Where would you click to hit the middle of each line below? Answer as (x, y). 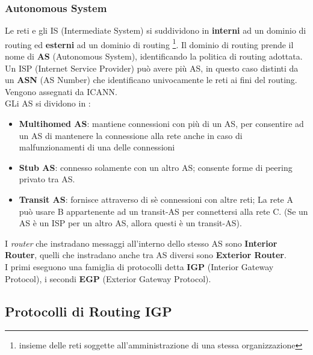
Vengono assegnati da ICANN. (61, 91)
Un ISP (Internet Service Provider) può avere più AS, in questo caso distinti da (152, 68)
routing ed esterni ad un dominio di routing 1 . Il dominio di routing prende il (149, 43)
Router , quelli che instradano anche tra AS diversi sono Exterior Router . (146, 255)
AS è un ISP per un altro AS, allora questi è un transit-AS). (130, 223)
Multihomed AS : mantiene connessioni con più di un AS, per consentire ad (161, 124)
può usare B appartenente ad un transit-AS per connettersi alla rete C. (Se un (163, 211)
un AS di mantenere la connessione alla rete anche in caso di (131, 135)
